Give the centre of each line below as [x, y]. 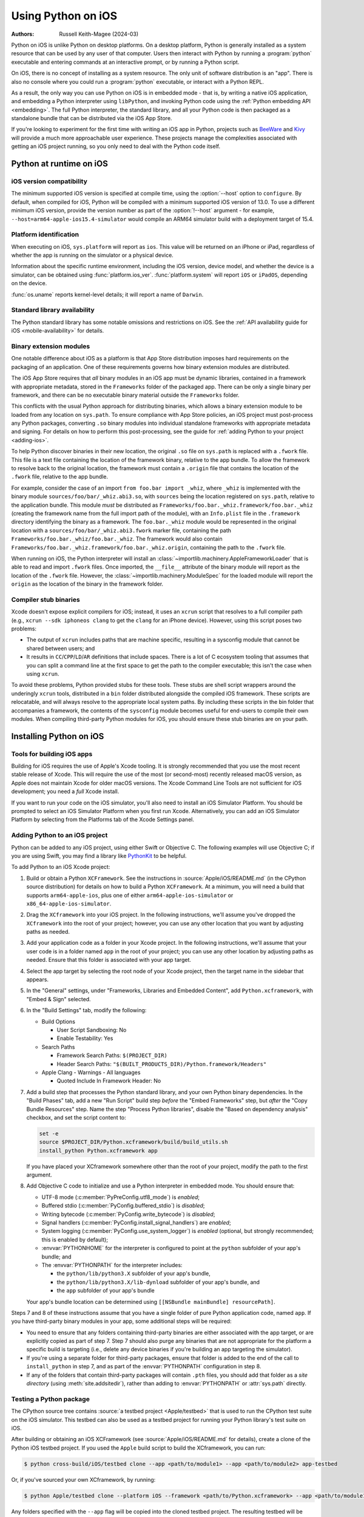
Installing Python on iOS [58, 736]
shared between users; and [61, 648]
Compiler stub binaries [45, 600]
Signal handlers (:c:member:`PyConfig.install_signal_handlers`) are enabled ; [136, 1222]
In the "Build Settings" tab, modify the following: [86, 1010]
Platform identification [45, 235]
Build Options [59, 1021]
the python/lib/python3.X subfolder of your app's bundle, [133, 1274]
